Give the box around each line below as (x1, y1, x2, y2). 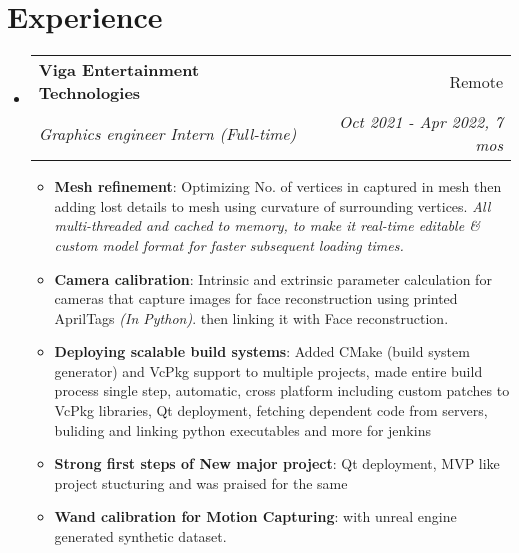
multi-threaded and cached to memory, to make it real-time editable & (54, 215, 480, 236)
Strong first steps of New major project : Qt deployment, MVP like (54, 453, 500, 474)
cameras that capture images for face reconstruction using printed (54, 288, 458, 309)
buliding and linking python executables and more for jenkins (54, 419, 431, 440)
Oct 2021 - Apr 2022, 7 (338, 110, 503, 134)
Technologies (38, 81, 141, 105)
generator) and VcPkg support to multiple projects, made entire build (54, 360, 483, 381)
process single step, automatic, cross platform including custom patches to (54, 380, 510, 401)
